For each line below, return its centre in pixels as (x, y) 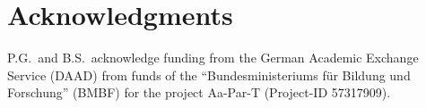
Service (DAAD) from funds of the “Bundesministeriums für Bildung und (209, 75)
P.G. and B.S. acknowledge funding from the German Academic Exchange (213, 58)
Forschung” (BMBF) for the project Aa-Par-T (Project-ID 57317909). (199, 92)
